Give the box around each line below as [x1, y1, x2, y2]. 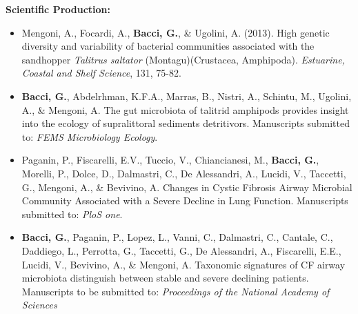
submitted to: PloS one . [21, 206, 123, 221]
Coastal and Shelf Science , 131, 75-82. [21, 66, 181, 80]
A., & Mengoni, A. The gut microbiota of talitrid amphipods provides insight [21, 102, 349, 117]
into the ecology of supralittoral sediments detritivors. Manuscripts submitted [21, 116, 350, 130]
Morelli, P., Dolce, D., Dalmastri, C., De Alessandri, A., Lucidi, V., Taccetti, [21, 166, 346, 180]
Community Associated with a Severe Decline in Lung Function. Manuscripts [21, 193, 348, 208]
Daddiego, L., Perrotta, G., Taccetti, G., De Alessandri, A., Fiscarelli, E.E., [21, 243, 341, 257]
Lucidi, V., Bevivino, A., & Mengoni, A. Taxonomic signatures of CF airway [21, 257, 346, 271]
